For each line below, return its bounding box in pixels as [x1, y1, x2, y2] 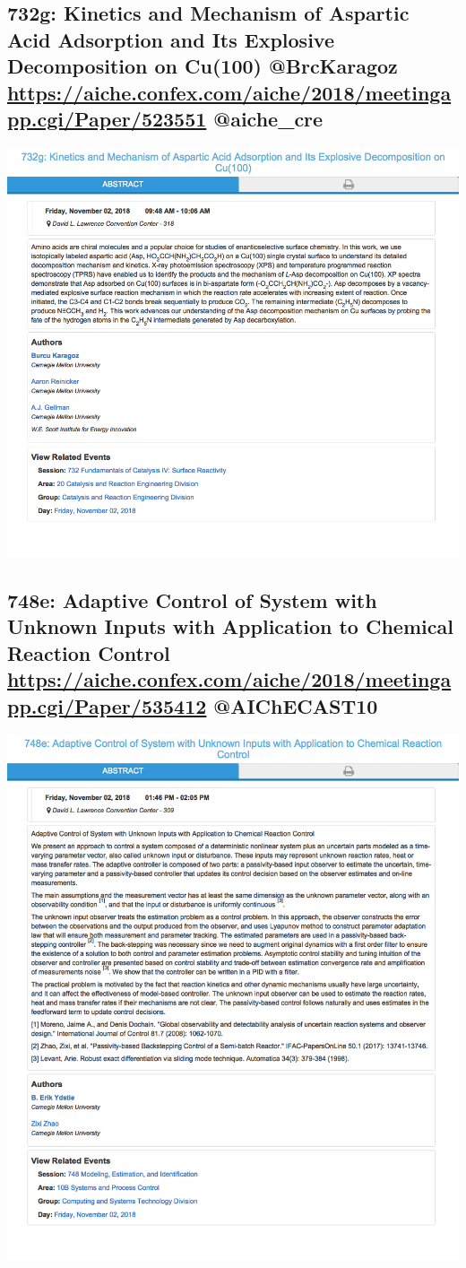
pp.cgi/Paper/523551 [7, 104, 207, 132]
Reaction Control [7, 638, 170, 666]
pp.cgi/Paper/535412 [7, 691, 207, 719]
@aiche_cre [213, 104, 324, 132]
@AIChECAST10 [213, 691, 378, 719]
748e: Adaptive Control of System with [7, 586, 377, 614]
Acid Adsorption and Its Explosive [7, 25, 334, 53]
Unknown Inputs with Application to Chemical [7, 612, 453, 640]
